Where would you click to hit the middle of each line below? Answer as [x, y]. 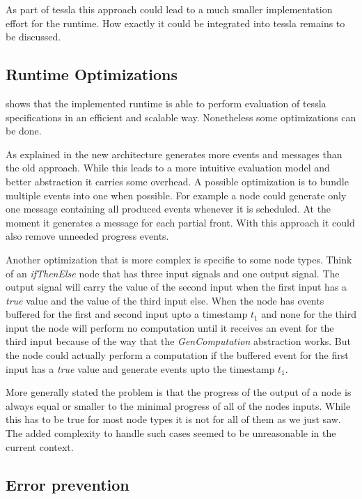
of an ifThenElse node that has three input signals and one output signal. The [173, 273]
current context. [40, 446]
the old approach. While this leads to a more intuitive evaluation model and [168, 168]
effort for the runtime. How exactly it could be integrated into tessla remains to [175, 23]
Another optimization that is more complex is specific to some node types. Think [179, 259]
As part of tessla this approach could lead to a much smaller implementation [169, 9]
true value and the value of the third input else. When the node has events [165, 300]
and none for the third [309, 314]
